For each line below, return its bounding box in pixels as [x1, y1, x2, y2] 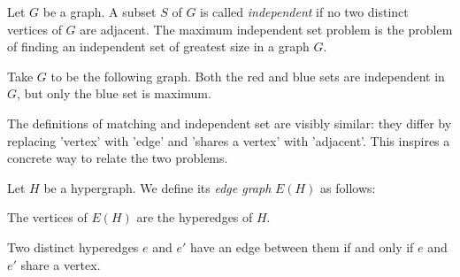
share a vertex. [20, 255, 101, 273]
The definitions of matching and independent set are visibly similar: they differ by [7, 113, 452, 132]
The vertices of [7, 208, 88, 227]
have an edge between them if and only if [190, 237, 414, 256]
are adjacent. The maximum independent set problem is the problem [80, 19, 453, 38]
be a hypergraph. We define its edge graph [43, 178, 272, 196]
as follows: [320, 178, 376, 196]
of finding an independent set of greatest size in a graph [7, 37, 310, 56]
